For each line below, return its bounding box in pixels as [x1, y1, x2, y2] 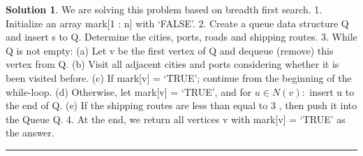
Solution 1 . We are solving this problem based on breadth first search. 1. [6, 2, 323, 16]
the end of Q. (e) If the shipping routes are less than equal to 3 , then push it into [6, 98, 357, 113]
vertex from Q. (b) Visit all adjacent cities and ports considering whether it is [6, 57, 339, 71]
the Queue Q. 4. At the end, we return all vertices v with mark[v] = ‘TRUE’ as [6, 111, 346, 126]
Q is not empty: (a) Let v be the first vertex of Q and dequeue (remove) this [6, 43, 334, 57]
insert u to [309, 84, 355, 99]
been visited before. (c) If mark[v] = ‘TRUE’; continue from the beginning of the [6, 70, 352, 85]
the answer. [6, 125, 54, 140]
